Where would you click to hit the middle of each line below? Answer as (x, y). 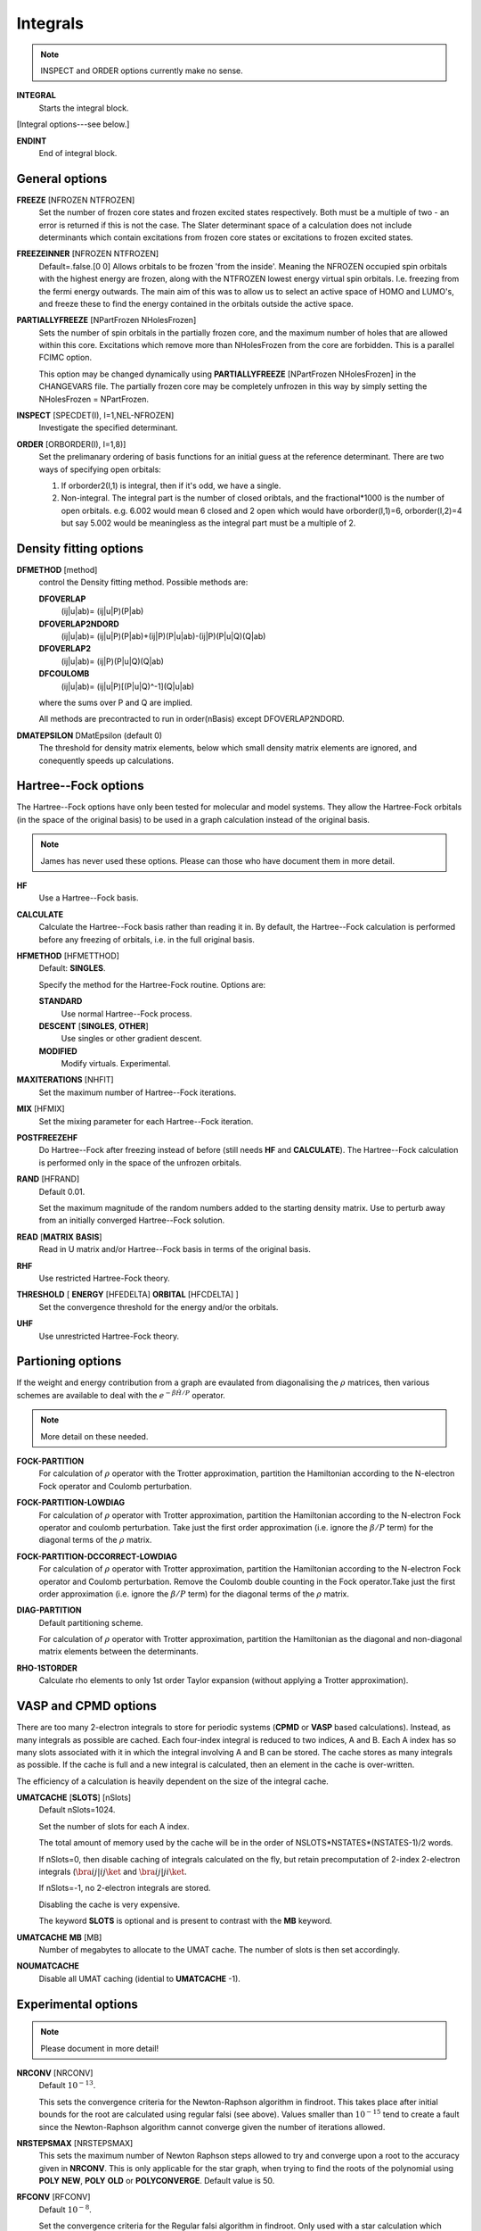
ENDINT (32, 141)
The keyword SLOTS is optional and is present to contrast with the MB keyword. (186, 1921)
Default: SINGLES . (72, 968)
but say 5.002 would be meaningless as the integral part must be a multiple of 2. (208, 523)
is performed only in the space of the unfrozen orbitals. (140, 1162)
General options (62, 178)
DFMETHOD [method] (57, 570)
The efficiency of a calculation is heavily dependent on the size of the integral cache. (172, 1781)
